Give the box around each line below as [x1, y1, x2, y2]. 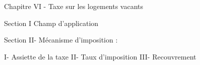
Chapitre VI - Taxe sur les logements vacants [4, 1, 144, 11]
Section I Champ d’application [4, 17, 99, 28]
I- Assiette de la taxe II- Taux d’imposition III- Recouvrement [4, 51, 196, 61]
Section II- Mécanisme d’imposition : [4, 34, 118, 45]
